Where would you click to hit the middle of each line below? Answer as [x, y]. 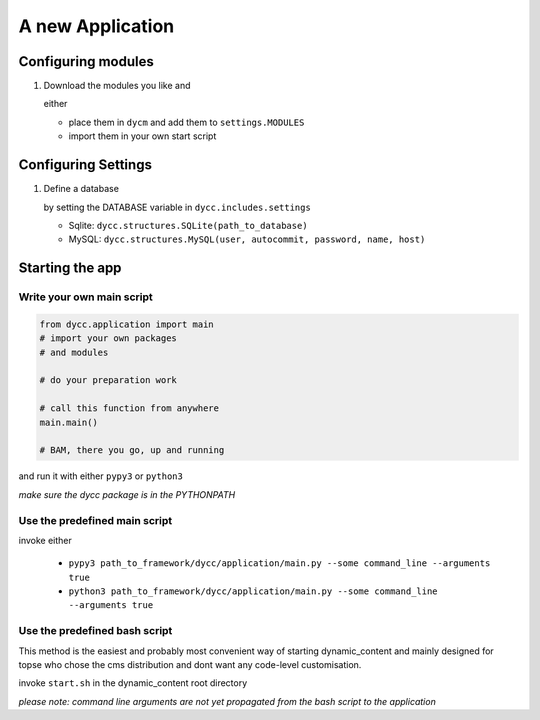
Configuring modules [86, 61]
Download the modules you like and [117, 86]
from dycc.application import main [126, 324]
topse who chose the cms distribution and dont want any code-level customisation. [190, 664]
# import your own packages [108, 338]
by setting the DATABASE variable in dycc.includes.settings [177, 207]
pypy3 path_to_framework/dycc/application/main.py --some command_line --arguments [279, 563]
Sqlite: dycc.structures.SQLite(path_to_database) [188, 225]
